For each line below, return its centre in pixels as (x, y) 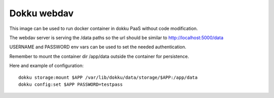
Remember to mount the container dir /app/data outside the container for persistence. (99, 56)
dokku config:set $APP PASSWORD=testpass (71, 84)
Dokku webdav (41, 13)
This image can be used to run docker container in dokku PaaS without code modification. (104, 28)
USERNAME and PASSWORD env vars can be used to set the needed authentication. (98, 47)
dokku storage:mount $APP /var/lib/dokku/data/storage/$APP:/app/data (108, 77)
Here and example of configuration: (46, 66)
